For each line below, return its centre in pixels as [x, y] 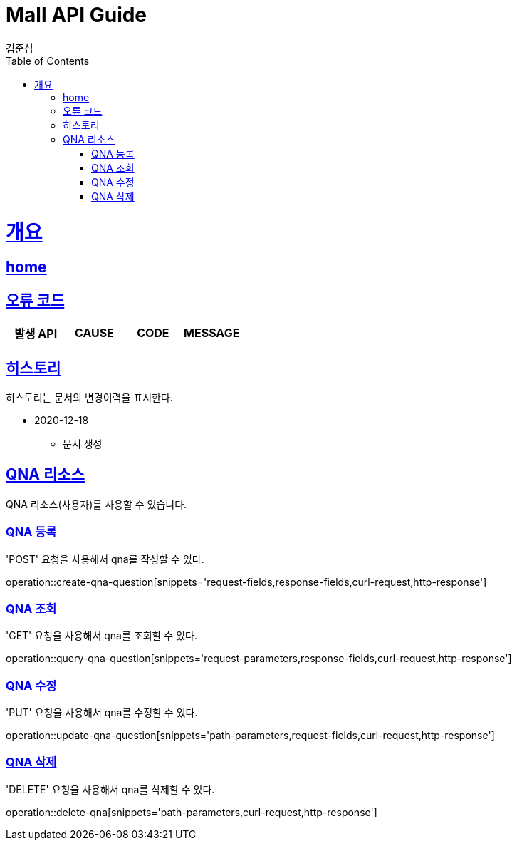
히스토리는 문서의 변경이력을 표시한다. [89, 397]
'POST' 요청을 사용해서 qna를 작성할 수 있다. [105, 559]
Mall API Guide [77, 15]
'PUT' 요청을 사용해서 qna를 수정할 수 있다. [102, 713]
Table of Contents [48, 61]
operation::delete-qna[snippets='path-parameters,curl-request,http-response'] [192, 812]
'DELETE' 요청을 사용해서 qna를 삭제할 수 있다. [110, 789]
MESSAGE [212, 333]
